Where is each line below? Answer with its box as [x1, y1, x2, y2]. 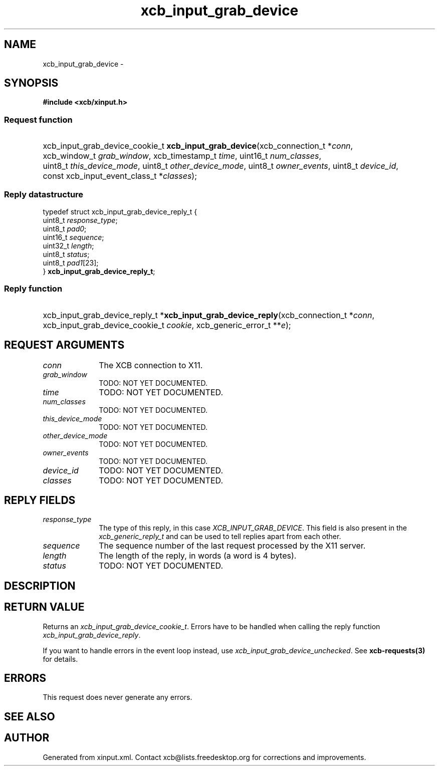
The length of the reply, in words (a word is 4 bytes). [99, 551, 297, 561]
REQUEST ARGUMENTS [4, 339, 125, 352]
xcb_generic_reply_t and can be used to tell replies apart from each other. [99, 532, 341, 541]
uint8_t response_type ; [43, 215, 118, 224]
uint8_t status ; [43, 249, 90, 259]
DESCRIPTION [4, 579, 76, 592]
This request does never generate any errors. [43, 693, 192, 702]
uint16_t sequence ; [43, 232, 104, 241]
